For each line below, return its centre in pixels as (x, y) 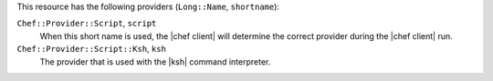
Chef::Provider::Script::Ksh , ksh (91, 49)
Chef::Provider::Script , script (87, 24)
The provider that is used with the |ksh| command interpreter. (155, 61)
